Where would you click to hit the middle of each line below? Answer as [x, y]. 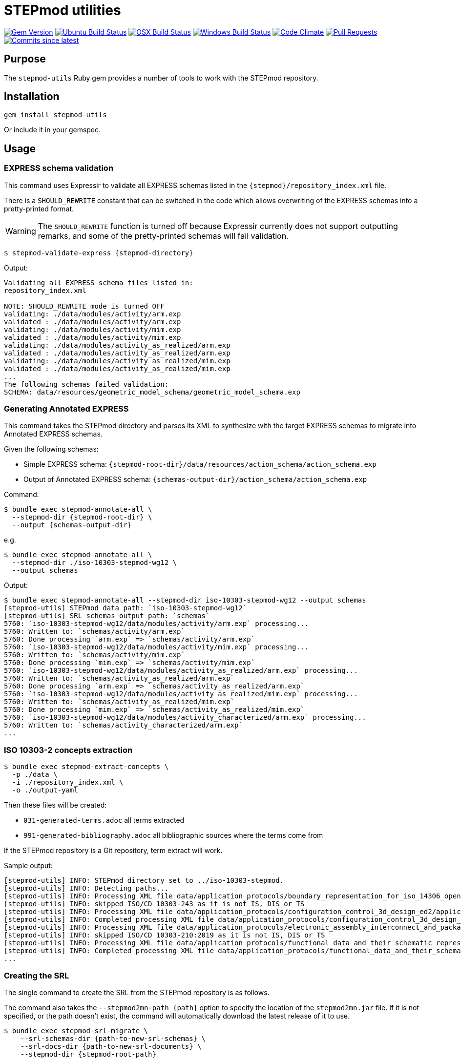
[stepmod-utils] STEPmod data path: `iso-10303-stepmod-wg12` [126, 608]
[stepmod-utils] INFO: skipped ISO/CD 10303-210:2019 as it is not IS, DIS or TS [165, 935]
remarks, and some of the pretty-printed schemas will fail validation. [163, 236]
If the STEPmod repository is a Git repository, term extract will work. [113, 851]
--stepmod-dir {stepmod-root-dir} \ [82, 517]
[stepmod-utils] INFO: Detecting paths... [86, 888]
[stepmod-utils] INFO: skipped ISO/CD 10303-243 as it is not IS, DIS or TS [154, 904]
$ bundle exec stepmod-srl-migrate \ [76, 1031]
